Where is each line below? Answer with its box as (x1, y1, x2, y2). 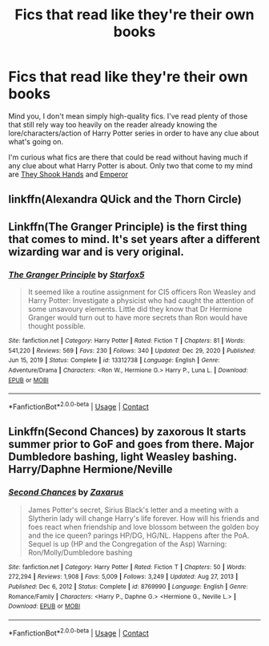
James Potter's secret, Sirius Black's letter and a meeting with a (27, 505, 239, 515)
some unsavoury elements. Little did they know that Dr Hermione (27, 305, 243, 314)
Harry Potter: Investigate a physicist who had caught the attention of (27, 296, 254, 305)
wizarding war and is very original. (8, 244, 184, 258)
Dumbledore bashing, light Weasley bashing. (8, 450, 238, 464)
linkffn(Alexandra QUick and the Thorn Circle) (8, 192, 242, 206)
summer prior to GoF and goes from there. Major (8, 438, 255, 451)
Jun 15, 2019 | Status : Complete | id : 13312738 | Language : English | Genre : (8, 357, 220, 365)
